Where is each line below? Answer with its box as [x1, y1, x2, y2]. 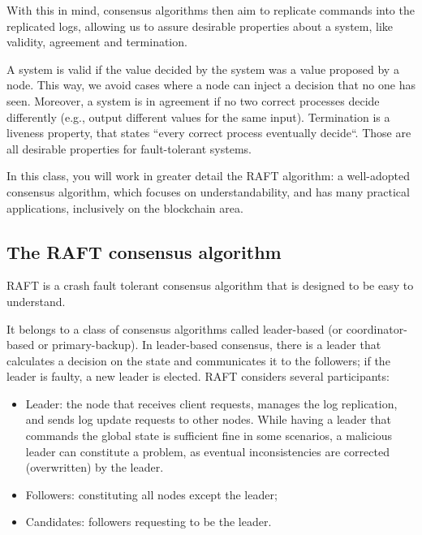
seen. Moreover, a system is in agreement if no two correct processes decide [6, 92, 380, 109]
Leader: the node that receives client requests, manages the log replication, [25, 395, 398, 412]
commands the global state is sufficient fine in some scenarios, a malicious [25, 427, 393, 444]
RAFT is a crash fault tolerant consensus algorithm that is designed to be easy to [6, 277, 414, 294]
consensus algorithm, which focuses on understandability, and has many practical [6, 183, 410, 200]
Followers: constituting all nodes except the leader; [25, 485, 278, 503]
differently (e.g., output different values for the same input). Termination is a [6, 108, 390, 125]
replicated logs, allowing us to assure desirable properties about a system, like [6, 17, 394, 34]
